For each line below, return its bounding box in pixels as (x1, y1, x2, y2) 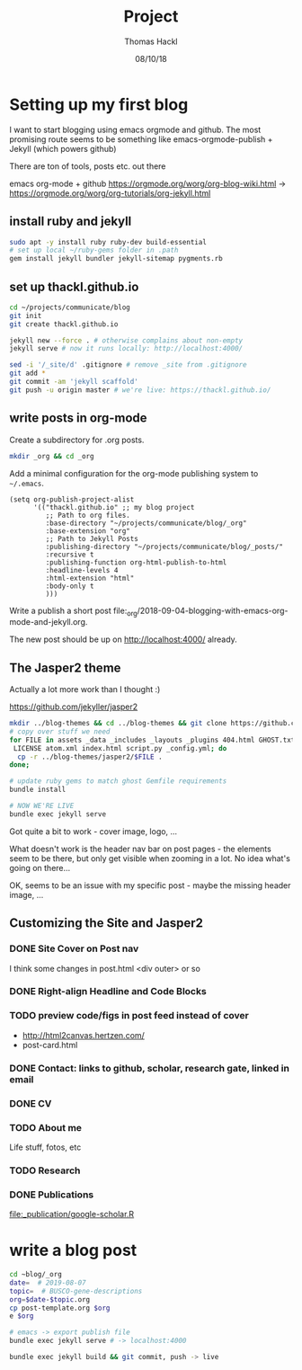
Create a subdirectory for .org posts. (9, 434, 145, 445)
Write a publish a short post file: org (9, 605, 138, 618)
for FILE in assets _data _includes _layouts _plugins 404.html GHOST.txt (9, 735, 296, 744)
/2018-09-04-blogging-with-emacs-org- (137, 605, 289, 616)
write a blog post (9, 1241, 138, 1260)
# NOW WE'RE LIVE (9, 802, 75, 811)
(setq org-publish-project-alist (9, 494, 135, 504)
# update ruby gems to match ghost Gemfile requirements (9, 777, 227, 786)
